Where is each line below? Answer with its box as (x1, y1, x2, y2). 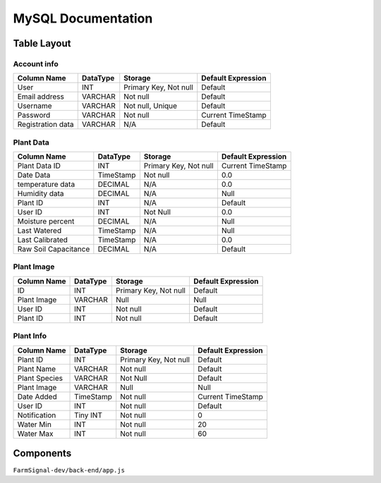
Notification (17, 410, 56, 420)
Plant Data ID (17, 161, 61, 171)
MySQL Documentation (13, 11, 153, 26)
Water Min (17, 420, 52, 429)
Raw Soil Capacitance (17, 244, 90, 254)
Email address (17, 92, 65, 102)
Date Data (17, 170, 51, 180)
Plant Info (13, 331, 47, 341)
